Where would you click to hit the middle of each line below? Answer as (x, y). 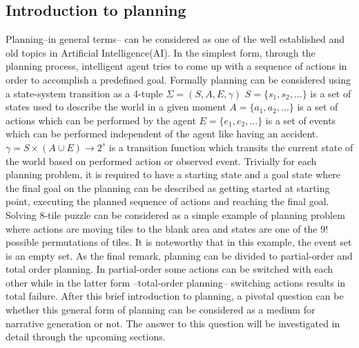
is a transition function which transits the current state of (231, 147)
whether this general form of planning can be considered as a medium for (161, 310)
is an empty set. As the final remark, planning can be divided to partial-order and (179, 255)
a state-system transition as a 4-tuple (84, 93)
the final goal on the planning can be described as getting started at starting (168, 187)
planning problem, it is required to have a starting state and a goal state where (173, 174)
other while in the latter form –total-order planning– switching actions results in (176, 282)
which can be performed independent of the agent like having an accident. (162, 134)
